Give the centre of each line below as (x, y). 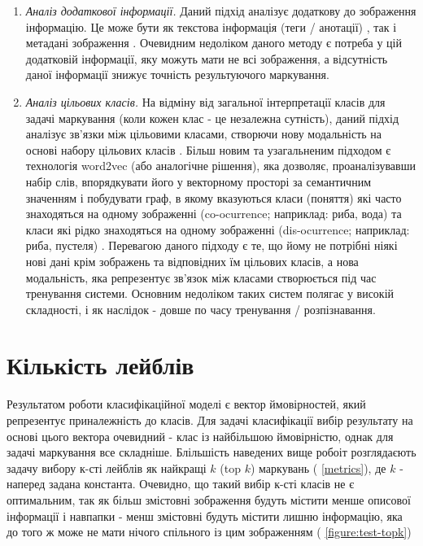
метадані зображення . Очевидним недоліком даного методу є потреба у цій (214, 43)
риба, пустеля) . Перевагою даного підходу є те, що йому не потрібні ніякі (211, 245)
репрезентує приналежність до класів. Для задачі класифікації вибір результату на (210, 420)
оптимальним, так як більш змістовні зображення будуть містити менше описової (209, 499)
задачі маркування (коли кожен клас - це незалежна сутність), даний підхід (212, 118)
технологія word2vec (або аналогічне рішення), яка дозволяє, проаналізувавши (220, 166)
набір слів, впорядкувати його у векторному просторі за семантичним (198, 181)
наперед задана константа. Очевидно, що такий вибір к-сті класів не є (181, 484)
